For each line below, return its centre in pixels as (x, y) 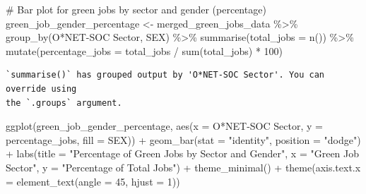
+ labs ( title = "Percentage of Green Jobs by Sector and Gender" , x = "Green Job (183, 153)
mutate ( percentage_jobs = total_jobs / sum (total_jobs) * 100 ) (144, 50)
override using (41, 89)
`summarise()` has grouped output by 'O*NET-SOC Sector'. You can (165, 75)
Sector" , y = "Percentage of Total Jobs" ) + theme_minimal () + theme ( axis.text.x (183, 167)
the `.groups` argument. (64, 103)
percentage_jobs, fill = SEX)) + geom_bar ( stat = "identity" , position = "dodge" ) (183, 139)
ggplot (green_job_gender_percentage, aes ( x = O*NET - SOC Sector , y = (164, 126)
